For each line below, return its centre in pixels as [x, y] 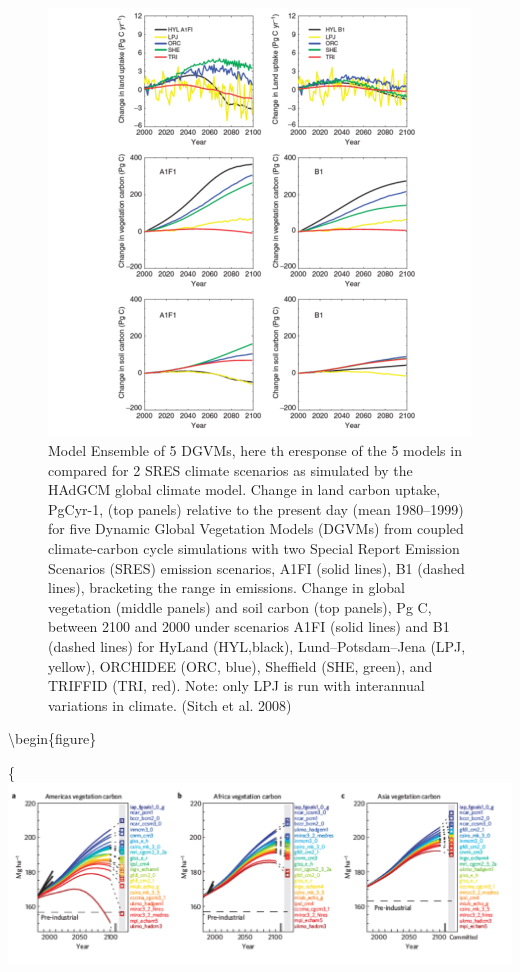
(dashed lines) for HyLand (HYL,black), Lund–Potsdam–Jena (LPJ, [257, 645]
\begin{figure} [52, 738]
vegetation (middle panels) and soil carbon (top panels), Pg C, [240, 606]
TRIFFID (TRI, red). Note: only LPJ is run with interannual [236, 685]
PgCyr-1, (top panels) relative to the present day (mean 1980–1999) [256, 508]
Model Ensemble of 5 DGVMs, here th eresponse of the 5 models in [255, 450]
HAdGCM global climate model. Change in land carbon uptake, [244, 489]
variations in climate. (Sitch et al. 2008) [170, 704]
